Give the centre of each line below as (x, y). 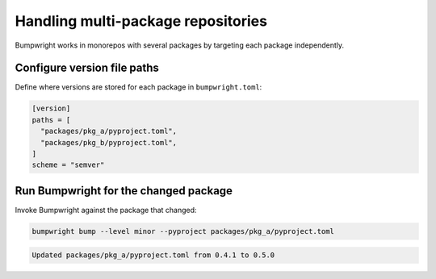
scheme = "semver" (68, 165)
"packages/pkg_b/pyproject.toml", (109, 142)
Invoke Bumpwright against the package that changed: (106, 210)
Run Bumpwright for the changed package (124, 191)
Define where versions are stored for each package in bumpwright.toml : (138, 87)
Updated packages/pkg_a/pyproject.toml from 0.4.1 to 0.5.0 (153, 255)
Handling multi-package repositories (141, 21)
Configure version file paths (87, 68)
